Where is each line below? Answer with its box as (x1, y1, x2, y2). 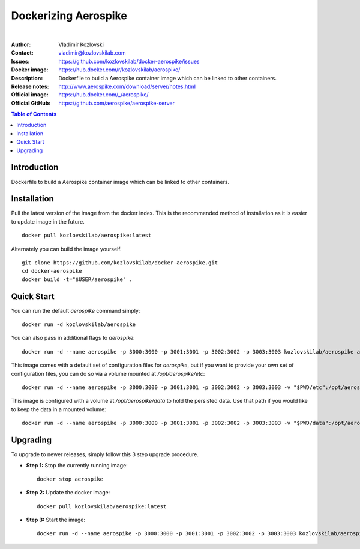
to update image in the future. (11, 218, 85, 225)
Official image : (11, 91, 49, 98)
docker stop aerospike (37, 475, 104, 482)
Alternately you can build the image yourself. (11, 245, 122, 252)
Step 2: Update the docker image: (26, 489, 110, 496)
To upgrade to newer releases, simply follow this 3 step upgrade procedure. (11, 451, 199, 458)
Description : (11, 74, 43, 82)
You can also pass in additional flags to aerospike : (11, 334, 135, 342)
